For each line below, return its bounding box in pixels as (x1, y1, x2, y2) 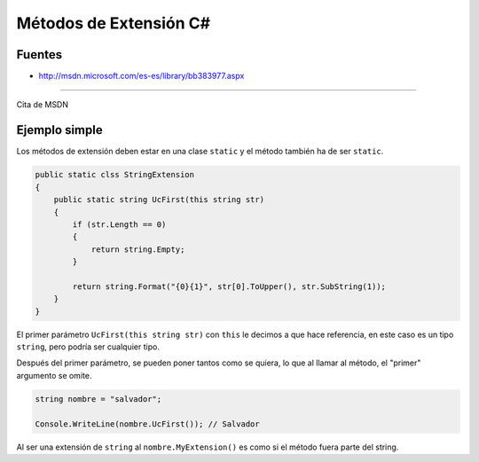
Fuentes (16, 47, 63, 62)
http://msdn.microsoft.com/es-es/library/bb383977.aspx (38, 71, 245, 82)
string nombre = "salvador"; (35, 394, 162, 403)
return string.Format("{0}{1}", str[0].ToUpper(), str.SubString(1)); (72, 281, 386, 292)
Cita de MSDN (16, 99, 69, 110)
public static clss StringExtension (35, 169, 195, 180)
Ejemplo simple (16, 122, 103, 137)
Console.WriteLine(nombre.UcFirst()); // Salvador (35, 419, 261, 429)
